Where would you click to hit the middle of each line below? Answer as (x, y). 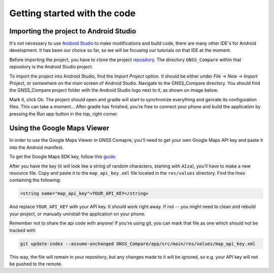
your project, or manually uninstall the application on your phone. (77, 214)
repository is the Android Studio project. (51, 67)
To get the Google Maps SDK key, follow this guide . (63, 157)
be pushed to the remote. (36, 264)
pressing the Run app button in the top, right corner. (64, 113)
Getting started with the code (73, 13)
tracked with (22, 230)
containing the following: (35, 180)
